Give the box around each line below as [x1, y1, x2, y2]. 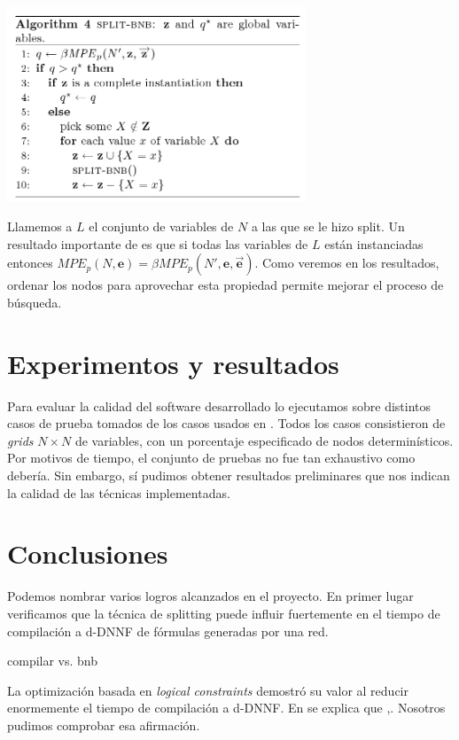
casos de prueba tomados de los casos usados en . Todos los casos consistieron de [7, 414, 446, 432]
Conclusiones [7, 535, 168, 572]
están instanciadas [324, 234, 424, 253]
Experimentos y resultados [7, 345, 339, 381]
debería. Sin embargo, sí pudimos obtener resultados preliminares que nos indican [7, 466, 450, 485]
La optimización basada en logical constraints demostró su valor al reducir [7, 681, 408, 699]
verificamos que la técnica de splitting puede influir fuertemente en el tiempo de [7, 604, 440, 622]
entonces [7, 253, 53, 272]
